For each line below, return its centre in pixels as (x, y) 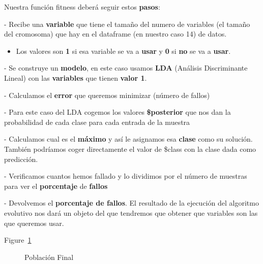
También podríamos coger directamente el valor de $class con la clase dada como (130, 148)
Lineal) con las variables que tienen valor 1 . (76, 77)
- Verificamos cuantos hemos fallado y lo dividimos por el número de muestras (126, 176)
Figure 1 (18, 240)
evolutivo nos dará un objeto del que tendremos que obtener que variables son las (131, 212)
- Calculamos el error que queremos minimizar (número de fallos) (107, 95)
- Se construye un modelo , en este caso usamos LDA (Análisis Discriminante (126, 68)
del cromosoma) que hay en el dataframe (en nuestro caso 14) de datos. (115, 34)
